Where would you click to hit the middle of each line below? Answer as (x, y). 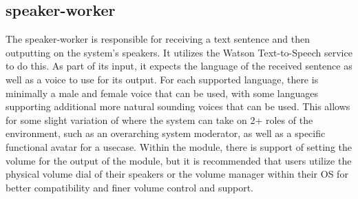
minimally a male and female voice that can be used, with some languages (162, 93)
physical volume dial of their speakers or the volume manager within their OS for (177, 174)
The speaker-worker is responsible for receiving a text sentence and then (158, 39)
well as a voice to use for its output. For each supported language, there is (162, 79)
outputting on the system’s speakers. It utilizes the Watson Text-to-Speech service (179, 52)
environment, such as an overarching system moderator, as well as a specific (166, 133)
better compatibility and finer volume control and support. (130, 187)
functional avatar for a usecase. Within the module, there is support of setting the (179, 146)
